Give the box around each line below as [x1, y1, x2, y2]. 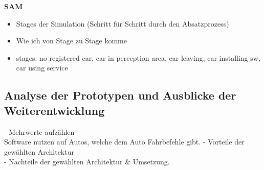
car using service [16, 62, 68, 73]
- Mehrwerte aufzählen [4, 126, 75, 137]
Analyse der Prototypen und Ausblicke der [4, 87, 236, 103]
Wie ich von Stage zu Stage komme [16, 35, 127, 46]
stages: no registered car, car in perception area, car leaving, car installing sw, [16, 52, 260, 63]
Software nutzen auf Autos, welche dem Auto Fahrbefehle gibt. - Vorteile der [4, 136, 245, 147]
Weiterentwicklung [4, 102, 105, 118]
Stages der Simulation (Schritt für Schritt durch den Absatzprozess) [16, 18, 229, 29]
